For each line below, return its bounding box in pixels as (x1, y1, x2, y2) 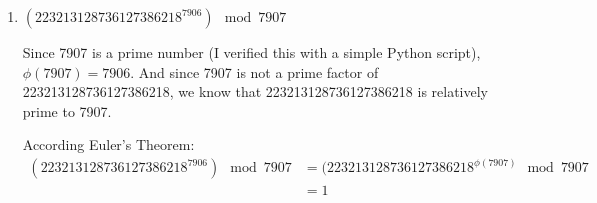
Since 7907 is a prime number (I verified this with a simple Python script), (22, 42, 481, 62)
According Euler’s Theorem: (22, 134, 195, 155)
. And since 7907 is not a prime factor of (130, 61, 379, 82)
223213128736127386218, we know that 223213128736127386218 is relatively (22, 81, 489, 102)
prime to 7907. (22, 100, 112, 121)
